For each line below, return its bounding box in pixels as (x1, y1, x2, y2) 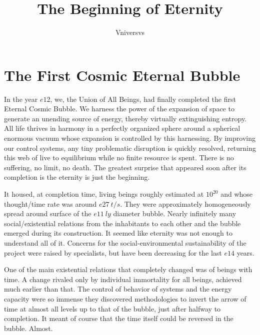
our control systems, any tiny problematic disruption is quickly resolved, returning (4, 142, 256, 153)
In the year (4, 93, 38, 104)
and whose (220, 189, 253, 199)
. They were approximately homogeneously (120, 198, 251, 209)
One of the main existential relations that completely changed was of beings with (4, 264, 252, 275)
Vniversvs (115, 27, 145, 37)
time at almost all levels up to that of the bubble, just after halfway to (4, 303, 221, 314)
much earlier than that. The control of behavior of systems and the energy (4, 284, 232, 294)
